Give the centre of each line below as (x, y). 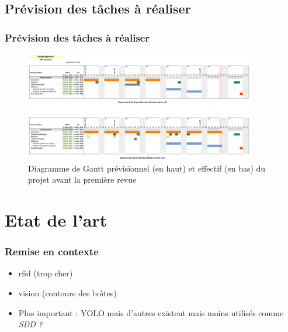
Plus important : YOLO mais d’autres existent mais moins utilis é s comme (151, 312)
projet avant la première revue (82, 179)
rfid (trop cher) (46, 273)
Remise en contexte (52, 251)
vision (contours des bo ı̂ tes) (67, 293)
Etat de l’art (56, 220)
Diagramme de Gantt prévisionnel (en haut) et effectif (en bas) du (147, 168)
